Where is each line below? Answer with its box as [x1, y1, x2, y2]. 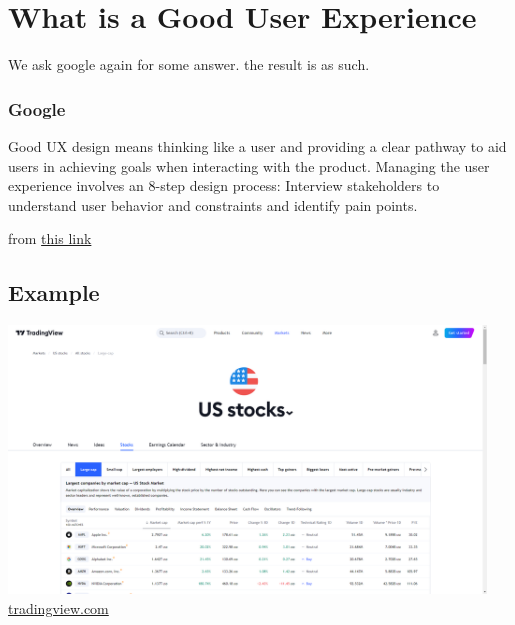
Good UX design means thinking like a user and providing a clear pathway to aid [8, 135, 507, 156]
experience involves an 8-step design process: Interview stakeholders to [8, 175, 440, 196]
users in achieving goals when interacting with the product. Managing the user [8, 155, 490, 176]
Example [8, 277, 100, 308]
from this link [8, 228, 92, 249]
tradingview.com [8, 598, 109, 619]
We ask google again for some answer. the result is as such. [8, 54, 370, 75]
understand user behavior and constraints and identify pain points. [8, 194, 418, 215]
